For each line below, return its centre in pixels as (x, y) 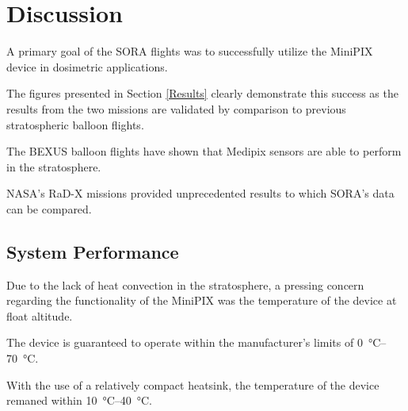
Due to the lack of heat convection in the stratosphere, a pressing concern (185, 284)
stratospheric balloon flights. (75, 124)
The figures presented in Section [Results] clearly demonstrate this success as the (202, 93)
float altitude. (40, 315)
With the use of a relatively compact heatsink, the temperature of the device (193, 384)
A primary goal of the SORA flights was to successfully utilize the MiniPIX (190, 51)
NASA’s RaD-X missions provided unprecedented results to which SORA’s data (200, 193)
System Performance (93, 251)
